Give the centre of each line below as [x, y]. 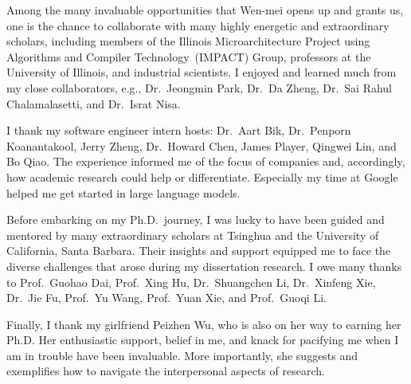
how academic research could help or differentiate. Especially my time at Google [202, 176]
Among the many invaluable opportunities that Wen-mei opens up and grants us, [205, 10]
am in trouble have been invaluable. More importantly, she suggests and [182, 355]
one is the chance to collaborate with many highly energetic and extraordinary [198, 25]
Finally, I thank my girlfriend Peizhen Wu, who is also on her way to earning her [204, 324]
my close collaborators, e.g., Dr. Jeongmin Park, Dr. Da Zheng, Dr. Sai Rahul [200, 87]
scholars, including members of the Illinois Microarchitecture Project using [188, 41]
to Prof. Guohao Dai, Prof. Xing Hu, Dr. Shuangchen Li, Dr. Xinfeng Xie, [191, 282]
